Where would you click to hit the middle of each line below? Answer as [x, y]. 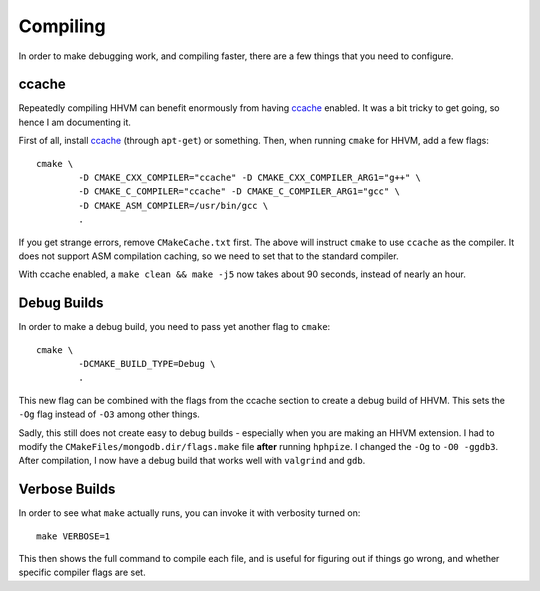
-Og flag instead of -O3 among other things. [109, 414]
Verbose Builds [67, 489]
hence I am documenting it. [75, 122]
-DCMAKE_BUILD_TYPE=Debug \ [147, 364]
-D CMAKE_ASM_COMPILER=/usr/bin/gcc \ [173, 205]
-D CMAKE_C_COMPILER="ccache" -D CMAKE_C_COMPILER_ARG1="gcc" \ [239, 191]
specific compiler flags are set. [82, 572]
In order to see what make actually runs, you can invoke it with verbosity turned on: [189, 513]
